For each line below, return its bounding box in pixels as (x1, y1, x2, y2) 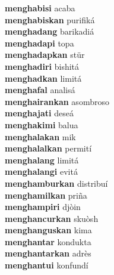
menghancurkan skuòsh (5, 212, 99, 224)
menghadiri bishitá (5, 60, 80, 72)
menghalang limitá (5, 153, 79, 166)
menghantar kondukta (5, 235, 91, 248)
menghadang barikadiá (5, 25, 94, 38)
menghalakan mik (5, 130, 76, 143)
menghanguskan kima (5, 224, 92, 236)
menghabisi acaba (5, 2, 75, 14)
